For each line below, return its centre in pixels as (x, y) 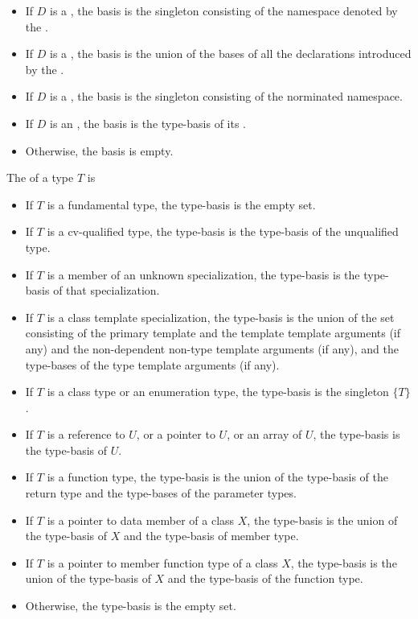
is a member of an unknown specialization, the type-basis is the (203, 274)
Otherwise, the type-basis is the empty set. (131, 606)
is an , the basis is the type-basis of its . (148, 123)
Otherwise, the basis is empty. (99, 150)
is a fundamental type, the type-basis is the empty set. (181, 204)
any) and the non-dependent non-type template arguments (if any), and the (212, 348)
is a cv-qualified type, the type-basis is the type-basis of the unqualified (223, 231)
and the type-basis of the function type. (265, 578)
